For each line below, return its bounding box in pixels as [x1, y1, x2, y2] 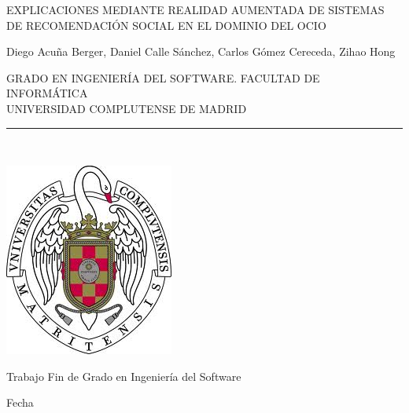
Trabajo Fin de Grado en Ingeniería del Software [6, 367, 241, 384]
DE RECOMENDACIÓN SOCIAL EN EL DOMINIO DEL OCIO [6, 16, 326, 33]
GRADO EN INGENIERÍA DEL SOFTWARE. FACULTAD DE [6, 69, 320, 86]
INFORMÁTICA [6, 85, 88, 101]
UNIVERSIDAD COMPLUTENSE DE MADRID [6, 100, 247, 116]
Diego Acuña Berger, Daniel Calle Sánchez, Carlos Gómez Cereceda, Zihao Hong [6, 43, 396, 60]
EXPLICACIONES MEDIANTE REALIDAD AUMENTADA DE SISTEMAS [6, 2, 385, 17]
